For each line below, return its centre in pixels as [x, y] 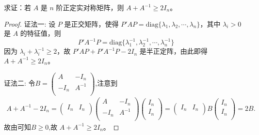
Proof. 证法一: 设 [30, 23]
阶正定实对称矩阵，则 [90, 7]
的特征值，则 [40, 33]
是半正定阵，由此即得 [173, 51]
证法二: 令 [20, 83]
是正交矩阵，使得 [91, 23]
